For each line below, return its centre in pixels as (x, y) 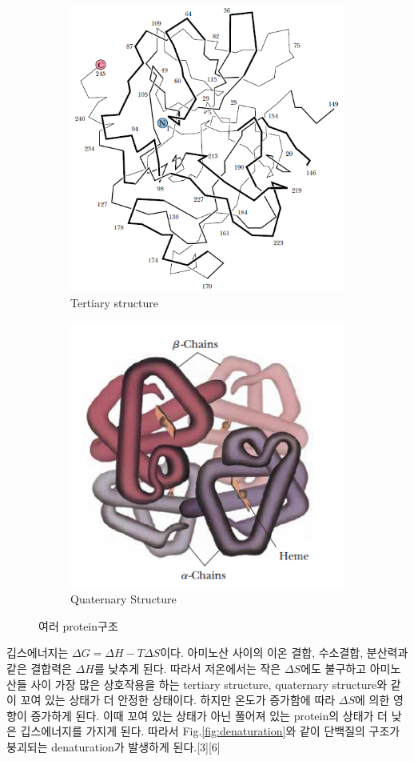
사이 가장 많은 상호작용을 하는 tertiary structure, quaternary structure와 (209, 684)
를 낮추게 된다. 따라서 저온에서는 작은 (187, 669)
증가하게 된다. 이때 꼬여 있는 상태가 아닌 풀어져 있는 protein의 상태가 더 (209, 715)
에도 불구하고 (334, 669)
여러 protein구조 (78, 625)
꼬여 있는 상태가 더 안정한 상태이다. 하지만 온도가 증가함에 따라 (178, 700)
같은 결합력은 (39, 669)
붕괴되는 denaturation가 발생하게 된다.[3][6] (113, 747)
